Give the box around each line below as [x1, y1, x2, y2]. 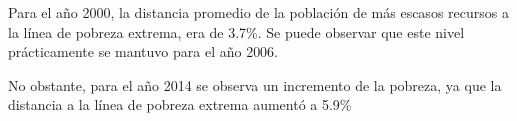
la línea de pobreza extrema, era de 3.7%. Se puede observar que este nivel [8, 21, 465, 42]
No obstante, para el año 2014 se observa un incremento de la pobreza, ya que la [8, 74, 502, 95]
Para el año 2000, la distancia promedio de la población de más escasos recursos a [8, 2, 509, 22]
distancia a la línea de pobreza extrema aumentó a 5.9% [8, 94, 352, 115]
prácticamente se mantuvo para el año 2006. [8, 41, 279, 62]
